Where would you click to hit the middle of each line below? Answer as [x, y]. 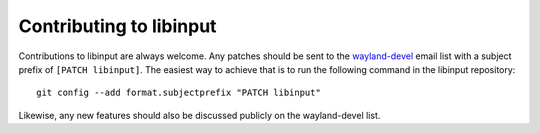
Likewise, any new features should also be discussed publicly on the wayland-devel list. [199, 115]
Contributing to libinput [117, 26]
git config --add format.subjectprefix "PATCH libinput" [179, 93]
